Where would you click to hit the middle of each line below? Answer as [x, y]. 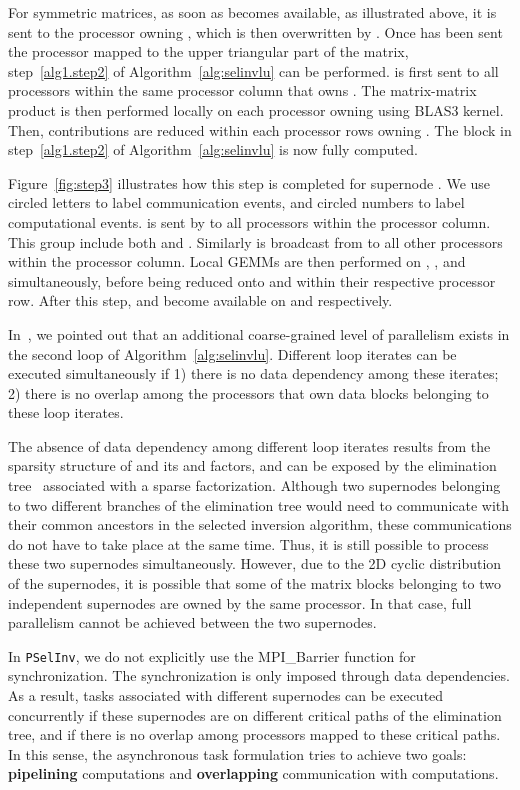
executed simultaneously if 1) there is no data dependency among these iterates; [253, 373]
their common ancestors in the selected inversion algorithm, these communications [260, 524]
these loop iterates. [66, 412]
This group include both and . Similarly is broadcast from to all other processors [255, 241]
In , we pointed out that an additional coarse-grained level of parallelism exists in [259, 333]
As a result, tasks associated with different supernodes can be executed [226, 695]
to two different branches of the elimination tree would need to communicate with [259, 504]
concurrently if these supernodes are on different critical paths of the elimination [255, 714]
